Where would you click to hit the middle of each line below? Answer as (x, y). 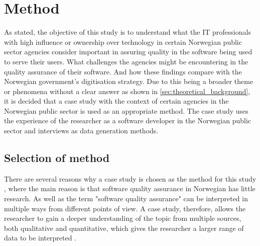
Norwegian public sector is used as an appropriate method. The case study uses (126, 110)
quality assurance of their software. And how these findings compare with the (123, 71)
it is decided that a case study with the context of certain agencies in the (116, 101)
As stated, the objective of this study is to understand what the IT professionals (127, 32)
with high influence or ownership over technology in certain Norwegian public (123, 42)
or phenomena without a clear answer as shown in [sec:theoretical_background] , (127, 91)
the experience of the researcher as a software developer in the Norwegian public (128, 120)
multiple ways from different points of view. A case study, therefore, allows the (125, 208)
